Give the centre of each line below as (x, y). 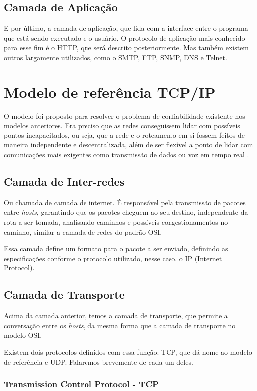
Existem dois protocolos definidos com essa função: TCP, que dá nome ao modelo (128, 352)
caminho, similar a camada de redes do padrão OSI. (83, 231)
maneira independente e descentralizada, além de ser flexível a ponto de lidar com (128, 145)
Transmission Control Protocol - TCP (81, 384)
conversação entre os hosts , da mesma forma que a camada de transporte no (120, 325)
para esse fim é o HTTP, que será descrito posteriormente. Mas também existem (127, 48)
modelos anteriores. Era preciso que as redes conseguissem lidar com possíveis (122, 125)
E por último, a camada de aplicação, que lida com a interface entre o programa (126, 28)
